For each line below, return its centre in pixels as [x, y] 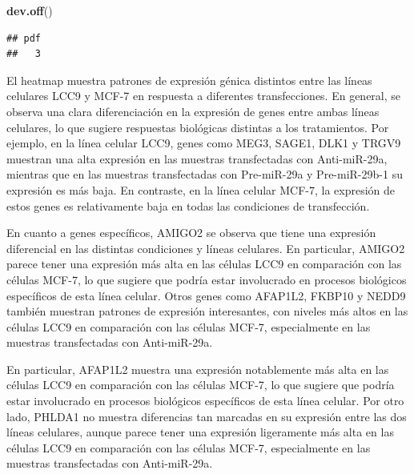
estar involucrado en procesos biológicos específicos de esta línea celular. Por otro [205, 401]
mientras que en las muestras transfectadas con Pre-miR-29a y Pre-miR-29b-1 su [205, 174]
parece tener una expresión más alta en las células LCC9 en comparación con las [204, 264]
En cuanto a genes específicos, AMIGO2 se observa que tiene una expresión [191, 233]
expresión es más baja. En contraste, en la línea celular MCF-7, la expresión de [201, 189]
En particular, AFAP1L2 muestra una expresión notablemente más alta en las [198, 369]
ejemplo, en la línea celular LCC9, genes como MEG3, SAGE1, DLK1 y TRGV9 [204, 143]
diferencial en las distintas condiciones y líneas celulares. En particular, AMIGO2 [206, 248]
